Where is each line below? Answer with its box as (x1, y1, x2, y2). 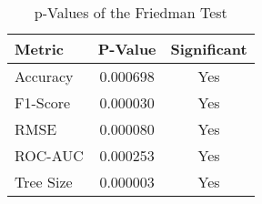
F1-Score (15, 92, 71, 113)
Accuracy (15, 66, 74, 87)
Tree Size (15, 171, 73, 192)
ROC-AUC (15, 145, 84, 166)
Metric (15, 38, 64, 59)
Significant (170, 38, 247, 59)
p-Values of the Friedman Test (34, 2, 227, 23)
